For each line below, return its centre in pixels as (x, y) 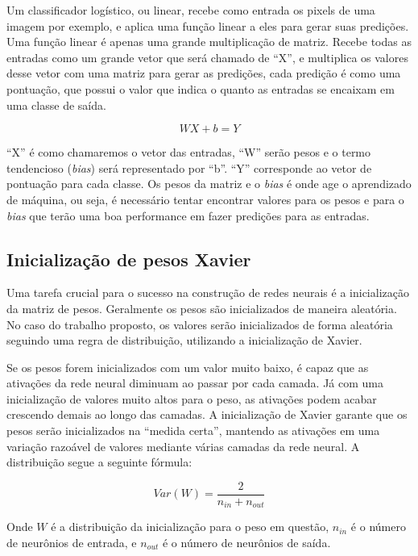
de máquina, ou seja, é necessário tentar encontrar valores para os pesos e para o (205, 199)
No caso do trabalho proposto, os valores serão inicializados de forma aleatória (200, 324)
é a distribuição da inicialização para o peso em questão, (190, 527)
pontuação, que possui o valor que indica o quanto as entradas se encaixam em (201, 88)
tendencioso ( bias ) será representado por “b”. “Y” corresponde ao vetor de (189, 167)
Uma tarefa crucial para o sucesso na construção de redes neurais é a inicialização (208, 293)
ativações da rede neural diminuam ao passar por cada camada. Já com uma (195, 383)
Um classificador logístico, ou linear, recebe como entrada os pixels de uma (191, 10)
